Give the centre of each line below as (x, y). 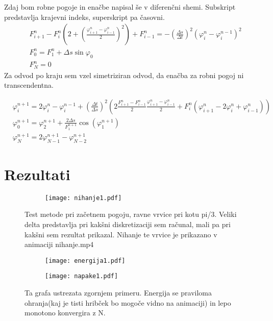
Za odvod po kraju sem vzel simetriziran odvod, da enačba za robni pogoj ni (124, 75)
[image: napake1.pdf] (82, 276)
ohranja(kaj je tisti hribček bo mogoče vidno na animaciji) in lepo (128, 302)
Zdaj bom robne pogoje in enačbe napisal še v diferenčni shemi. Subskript (120, 7)
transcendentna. (29, 85)
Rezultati (37, 174)
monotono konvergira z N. (65, 313)
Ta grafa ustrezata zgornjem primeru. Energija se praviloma (118, 293)
